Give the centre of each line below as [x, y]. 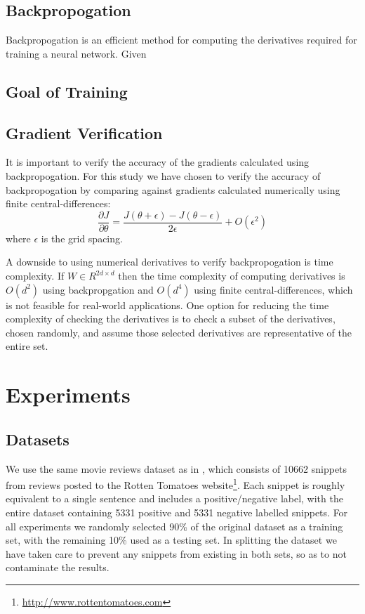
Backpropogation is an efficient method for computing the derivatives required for [181, 40]
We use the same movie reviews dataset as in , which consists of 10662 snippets [177, 468]
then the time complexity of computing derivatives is [232, 275]
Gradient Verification [84, 132]
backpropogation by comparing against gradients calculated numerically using [173, 189]
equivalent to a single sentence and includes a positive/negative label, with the [174, 498]
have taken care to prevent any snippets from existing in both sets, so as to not [176, 553]
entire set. [27, 346]
